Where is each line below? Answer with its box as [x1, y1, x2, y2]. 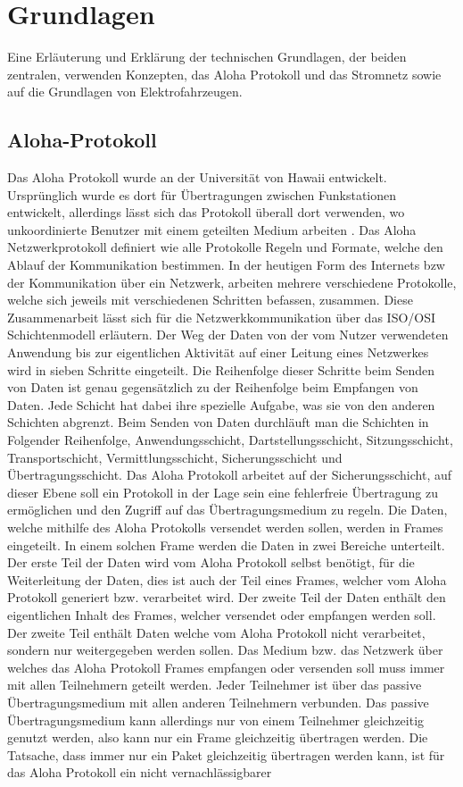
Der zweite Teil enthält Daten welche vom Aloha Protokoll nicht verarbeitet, [7, 623, 426, 641]
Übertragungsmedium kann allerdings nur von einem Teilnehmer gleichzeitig [7, 710, 425, 729]
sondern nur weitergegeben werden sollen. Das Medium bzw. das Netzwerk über [7, 640, 443, 659]
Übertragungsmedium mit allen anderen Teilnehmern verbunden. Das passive [7, 692, 429, 711]
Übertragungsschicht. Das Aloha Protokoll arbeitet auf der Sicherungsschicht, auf [7, 465, 452, 484]
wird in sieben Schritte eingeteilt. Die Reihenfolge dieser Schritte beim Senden [7, 360, 435, 379]
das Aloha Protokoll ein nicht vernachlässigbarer [7, 763, 272, 782]
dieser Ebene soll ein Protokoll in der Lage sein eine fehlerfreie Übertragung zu [7, 482, 438, 501]
